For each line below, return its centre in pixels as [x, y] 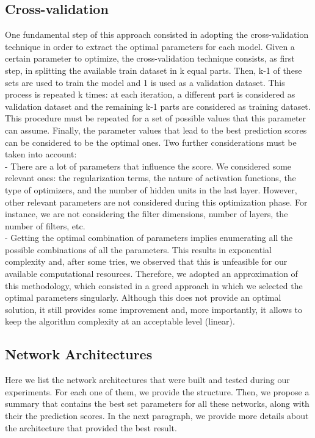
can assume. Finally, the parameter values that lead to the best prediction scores [156, 130]
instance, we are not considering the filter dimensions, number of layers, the [147, 214]
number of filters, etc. [45, 225]
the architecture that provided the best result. [91, 427]
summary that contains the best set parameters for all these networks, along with [157, 404]
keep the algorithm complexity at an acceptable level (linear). [120, 321]
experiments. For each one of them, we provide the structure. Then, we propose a [157, 391]
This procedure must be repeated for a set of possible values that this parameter [156, 118]
